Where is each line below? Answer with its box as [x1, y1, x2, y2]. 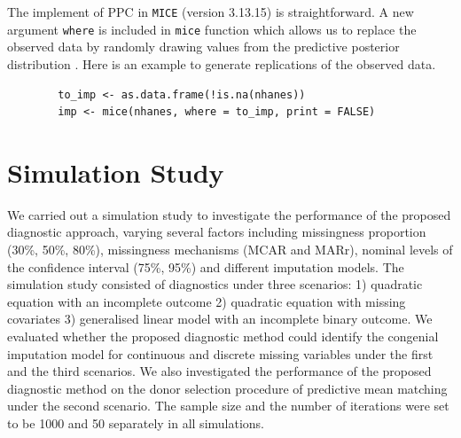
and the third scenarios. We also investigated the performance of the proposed [7, 362, 432, 380]
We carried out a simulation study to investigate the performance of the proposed [7, 205, 451, 223]
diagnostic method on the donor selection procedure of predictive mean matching [7, 379, 448, 397]
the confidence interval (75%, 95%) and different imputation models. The [7, 257, 404, 276]
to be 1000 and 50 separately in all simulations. [7, 413, 264, 432]
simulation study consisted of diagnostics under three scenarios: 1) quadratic [7, 275, 423, 293]
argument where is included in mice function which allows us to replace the [7, 20, 417, 38]
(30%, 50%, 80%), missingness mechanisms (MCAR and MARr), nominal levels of [7, 240, 453, 258]
